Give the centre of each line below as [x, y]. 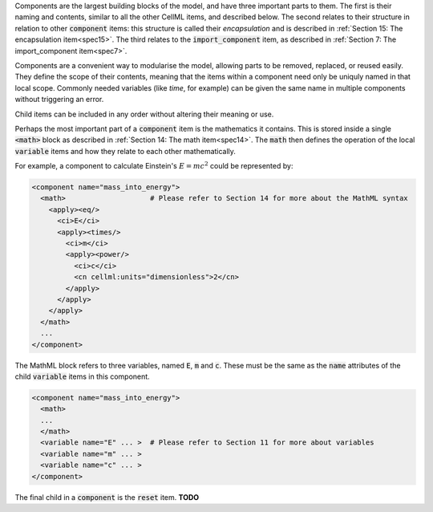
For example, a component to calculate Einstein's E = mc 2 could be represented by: [154, 166]
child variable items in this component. [82, 376]
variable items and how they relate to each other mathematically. [125, 151]
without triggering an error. [59, 100]
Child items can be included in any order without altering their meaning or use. [144, 114]
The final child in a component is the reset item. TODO [107, 497]
